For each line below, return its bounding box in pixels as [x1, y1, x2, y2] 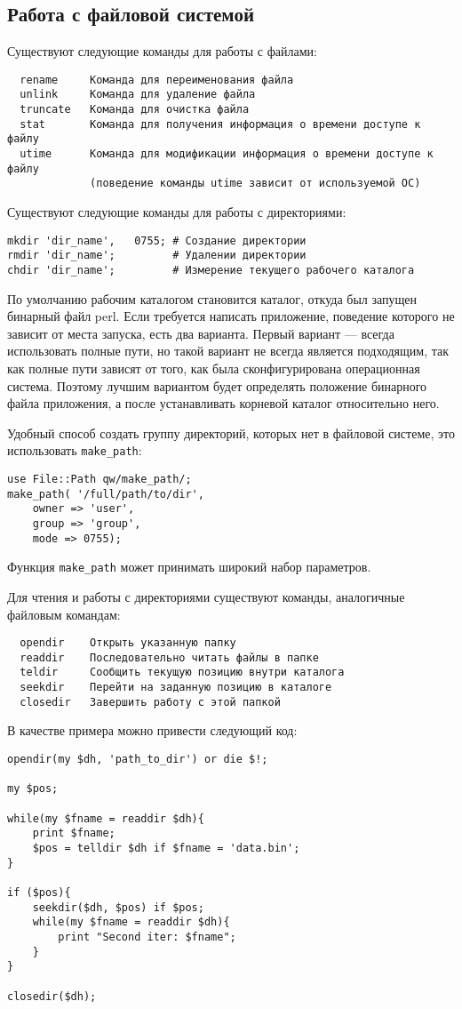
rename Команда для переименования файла [20, 73, 294, 86]
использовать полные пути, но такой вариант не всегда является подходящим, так [7, 341, 449, 360]
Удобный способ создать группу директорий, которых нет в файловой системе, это [7, 423, 455, 442]
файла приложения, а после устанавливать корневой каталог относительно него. [7, 394, 440, 412]
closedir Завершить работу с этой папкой [20, 695, 281, 709]
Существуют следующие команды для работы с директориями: [7, 203, 346, 221]
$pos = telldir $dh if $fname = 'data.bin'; [32, 841, 300, 854]
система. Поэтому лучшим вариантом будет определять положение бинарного [7, 376, 427, 395]
